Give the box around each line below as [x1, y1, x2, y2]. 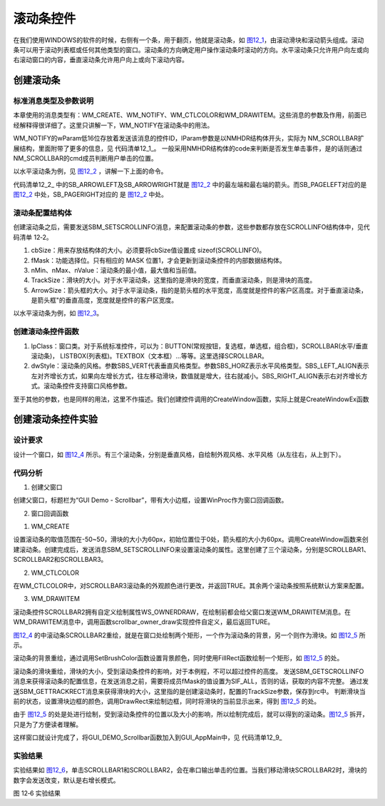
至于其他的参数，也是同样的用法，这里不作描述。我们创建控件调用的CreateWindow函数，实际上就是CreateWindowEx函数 [13, 395, 369, 403]
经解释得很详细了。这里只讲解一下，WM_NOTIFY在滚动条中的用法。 [13, 121, 214, 129]
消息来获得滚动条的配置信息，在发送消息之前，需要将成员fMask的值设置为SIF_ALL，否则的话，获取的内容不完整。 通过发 [13, 677, 369, 685]
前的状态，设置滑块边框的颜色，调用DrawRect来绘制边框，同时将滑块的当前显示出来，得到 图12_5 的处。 [13, 697, 321, 705]
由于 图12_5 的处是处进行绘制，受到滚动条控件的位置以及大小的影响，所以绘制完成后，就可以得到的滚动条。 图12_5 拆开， [13, 710, 369, 719]
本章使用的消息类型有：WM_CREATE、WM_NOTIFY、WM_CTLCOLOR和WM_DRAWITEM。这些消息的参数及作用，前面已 [13, 111, 367, 119]
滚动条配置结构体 [13, 208, 72, 218]
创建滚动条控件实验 [13, 413, 98, 425]
